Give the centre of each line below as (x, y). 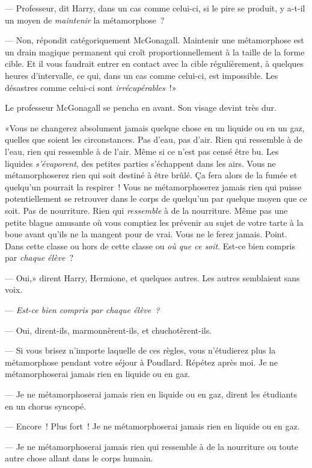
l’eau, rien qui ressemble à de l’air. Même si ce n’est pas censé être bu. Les (142, 151)
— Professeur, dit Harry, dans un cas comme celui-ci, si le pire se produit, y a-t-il (155, 8)
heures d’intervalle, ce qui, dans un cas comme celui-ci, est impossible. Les (142, 75)
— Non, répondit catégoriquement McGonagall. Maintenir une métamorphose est (154, 40)
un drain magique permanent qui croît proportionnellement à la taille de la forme (155, 51)
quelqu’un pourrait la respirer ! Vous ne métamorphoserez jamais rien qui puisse (153, 186)
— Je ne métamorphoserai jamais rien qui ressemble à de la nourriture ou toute (152, 446)
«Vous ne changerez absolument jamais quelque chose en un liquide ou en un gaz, (155, 127)
